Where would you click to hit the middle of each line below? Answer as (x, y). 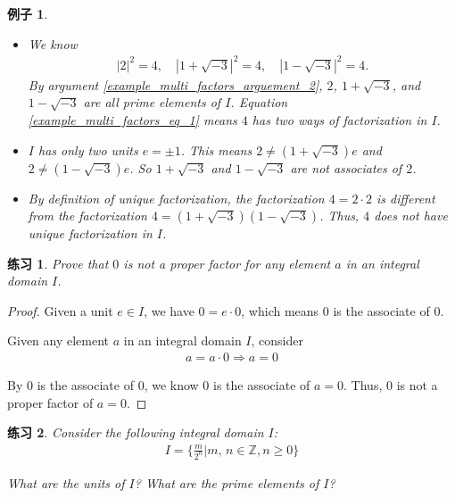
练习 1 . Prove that (58, 263)
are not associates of (346, 167)
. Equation (259, 102)
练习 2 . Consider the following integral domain (136, 432)
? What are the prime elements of (227, 482)
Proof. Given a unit (60, 310)
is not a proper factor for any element (227, 263)
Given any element (58, 340)
